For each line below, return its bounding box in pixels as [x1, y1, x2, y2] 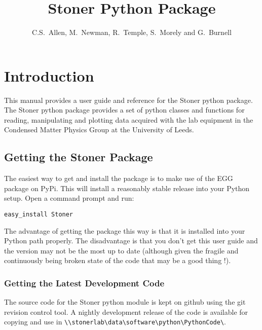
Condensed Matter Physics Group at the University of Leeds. [4, 124, 194, 135]
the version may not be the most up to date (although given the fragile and [4, 245, 239, 255]
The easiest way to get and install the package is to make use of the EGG [4, 173, 233, 184]
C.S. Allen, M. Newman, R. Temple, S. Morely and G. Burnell [32, 27, 232, 38]
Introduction [4, 65, 94, 86]
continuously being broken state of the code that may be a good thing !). [4, 255, 231, 266]
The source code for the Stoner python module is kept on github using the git [4, 297, 246, 307]
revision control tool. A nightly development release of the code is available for [4, 306, 248, 317]
